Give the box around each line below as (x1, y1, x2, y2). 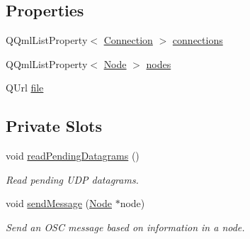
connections (172, 33, 223, 48)
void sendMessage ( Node (6, 196, 112, 211)
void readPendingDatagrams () (6, 148, 140, 163)
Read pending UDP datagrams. (6, 172, 139, 187)
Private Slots (6, 115, 102, 137)
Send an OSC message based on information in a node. (6, 219, 245, 234)
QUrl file (6, 80, 44, 95)
